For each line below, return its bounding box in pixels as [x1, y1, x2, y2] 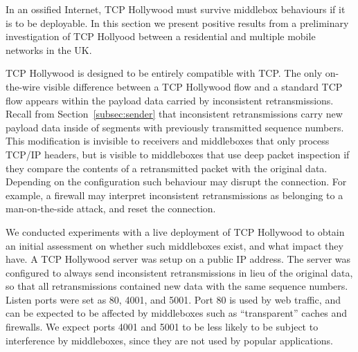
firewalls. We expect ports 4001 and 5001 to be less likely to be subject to [6, 319, 319, 334]
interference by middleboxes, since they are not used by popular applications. [6, 333, 333, 347]
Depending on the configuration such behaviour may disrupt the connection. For [6, 174, 347, 189]
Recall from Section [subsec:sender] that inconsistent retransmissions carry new [6, 106, 343, 121]
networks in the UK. [6, 42, 92, 57]
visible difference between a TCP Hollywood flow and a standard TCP [43, 79, 343, 93]
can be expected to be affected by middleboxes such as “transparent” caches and [6, 306, 348, 320]
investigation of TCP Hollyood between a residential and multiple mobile [6, 29, 316, 44]
